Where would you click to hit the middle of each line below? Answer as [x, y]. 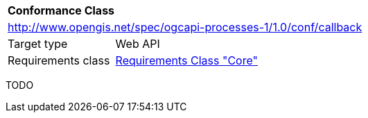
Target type [38, 44]
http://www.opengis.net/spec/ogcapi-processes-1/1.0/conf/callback [185, 27]
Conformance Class [61, 10]
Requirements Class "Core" [186, 60]
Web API [138, 44]
